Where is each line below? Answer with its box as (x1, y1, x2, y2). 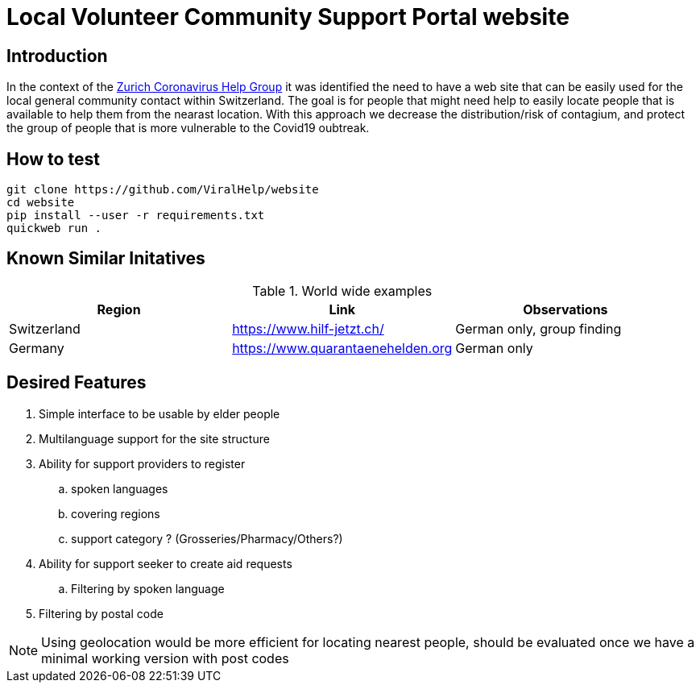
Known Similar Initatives (6, 248, 205, 269)
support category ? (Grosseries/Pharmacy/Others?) (71, 531, 343, 546)
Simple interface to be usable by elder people (39, 406, 280, 421)
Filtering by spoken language (71, 581, 225, 596)
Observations (523, 301, 608, 318)
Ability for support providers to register (39, 456, 246, 471)
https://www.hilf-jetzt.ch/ (232, 320, 384, 337)
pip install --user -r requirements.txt (6, 209, 265, 222)
